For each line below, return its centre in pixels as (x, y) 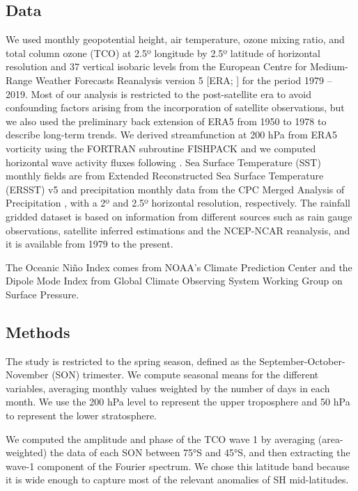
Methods (38, 331)
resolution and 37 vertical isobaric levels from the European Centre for (156, 66)
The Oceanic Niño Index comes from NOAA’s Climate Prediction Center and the (179, 267)
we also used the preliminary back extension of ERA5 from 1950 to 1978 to (166, 121)
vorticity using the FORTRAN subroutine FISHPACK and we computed (161, 148)
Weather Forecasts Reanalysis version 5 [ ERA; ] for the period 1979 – (184, 80)
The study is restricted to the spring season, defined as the (131, 361)
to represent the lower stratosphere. (81, 416)
